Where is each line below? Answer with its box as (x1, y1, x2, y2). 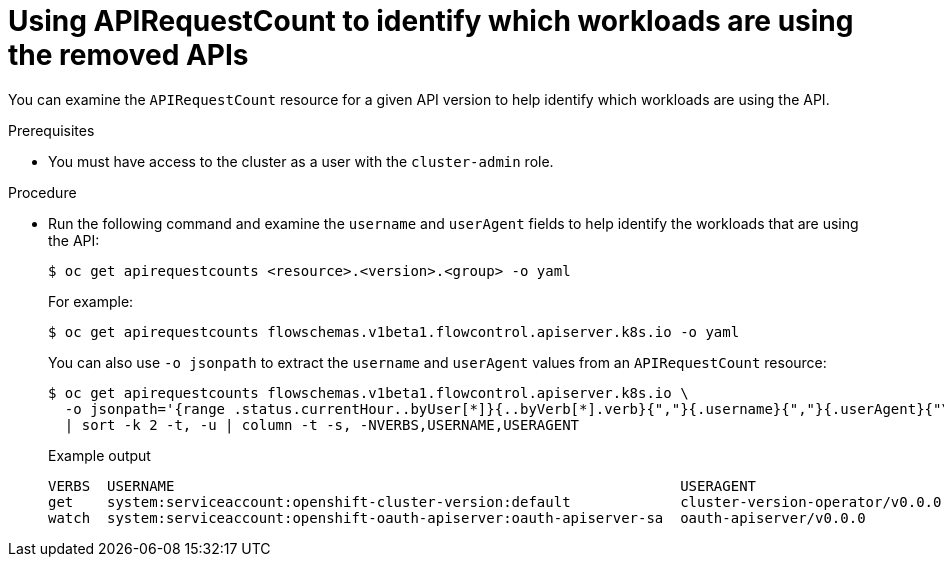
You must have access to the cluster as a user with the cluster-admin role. (48, 152, 554, 170)
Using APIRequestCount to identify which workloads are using (8, 4, 854, 38)
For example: (48, 292, 134, 310)
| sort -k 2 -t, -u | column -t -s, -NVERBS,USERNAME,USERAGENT (64, 416, 580, 433)
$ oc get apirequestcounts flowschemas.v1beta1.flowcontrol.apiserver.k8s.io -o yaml (48, 323, 740, 340)
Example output (48, 446, 151, 464)
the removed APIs (8, 38, 249, 72)
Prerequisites (8, 121, 95, 139)
